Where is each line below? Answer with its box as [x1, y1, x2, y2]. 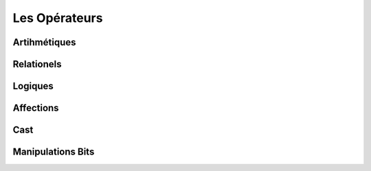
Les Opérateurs [12, 10, 103, 25]
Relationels [12, 58, 62, 70]
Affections [12, 102, 59, 114]
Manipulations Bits [12, 146, 95, 158]
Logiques [12, 80, 54, 92]
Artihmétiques [12, 36, 76, 48]
